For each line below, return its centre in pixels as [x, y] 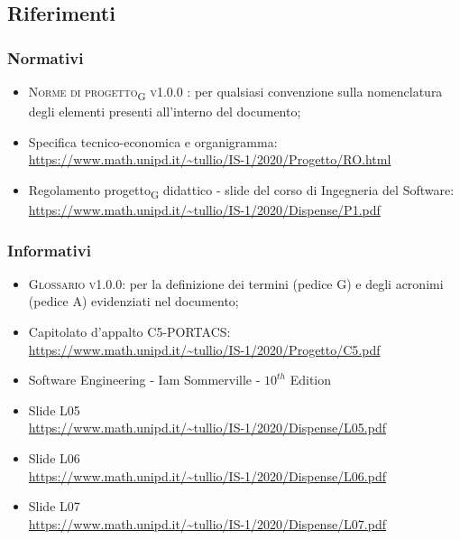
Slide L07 [54, 506]
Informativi [49, 250]
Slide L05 [54, 410]
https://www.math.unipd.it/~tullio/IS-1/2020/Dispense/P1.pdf [204, 210]
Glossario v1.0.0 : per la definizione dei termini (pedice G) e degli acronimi [236, 283]
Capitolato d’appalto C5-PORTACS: [129, 332]
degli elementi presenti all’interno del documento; [165, 112]
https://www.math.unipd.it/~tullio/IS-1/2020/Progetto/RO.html [210, 159]
